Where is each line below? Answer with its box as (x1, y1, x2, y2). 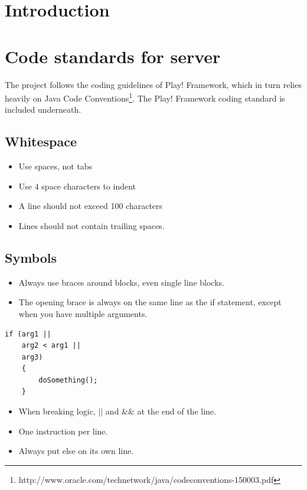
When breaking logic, (18, 405, 96, 417)
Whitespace (5, 132, 77, 151)
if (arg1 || (5, 329, 51, 338)
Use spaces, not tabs (18, 160, 93, 172)
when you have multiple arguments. (18, 307, 148, 319)
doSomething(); (38, 375, 98, 384)
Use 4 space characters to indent (18, 179, 136, 192)
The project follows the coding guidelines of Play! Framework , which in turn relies (5, 78, 302, 90)
